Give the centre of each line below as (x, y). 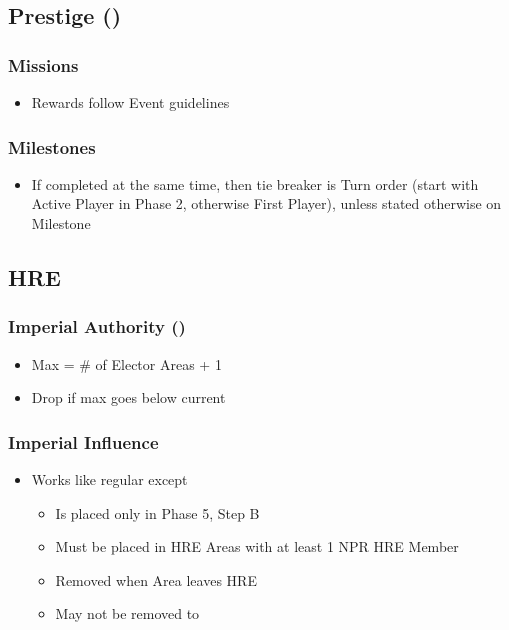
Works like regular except (109, 479)
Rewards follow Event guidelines (130, 102)
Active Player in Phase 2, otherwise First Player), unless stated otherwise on (266, 203)
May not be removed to (127, 613)
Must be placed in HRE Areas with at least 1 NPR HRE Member (257, 546)
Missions (43, 64)
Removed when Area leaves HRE (156, 579)
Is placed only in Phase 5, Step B (157, 512)
